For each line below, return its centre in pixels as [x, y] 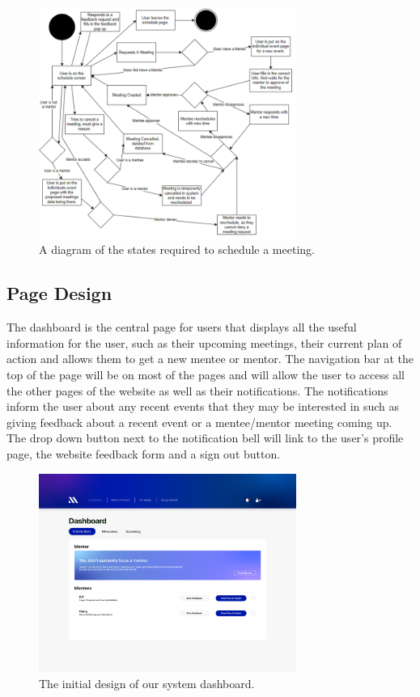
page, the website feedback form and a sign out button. [144, 453]
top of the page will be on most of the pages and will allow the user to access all [206, 374]
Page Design [59, 293]
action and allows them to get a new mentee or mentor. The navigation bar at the [210, 359]
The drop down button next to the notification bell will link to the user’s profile [205, 438]
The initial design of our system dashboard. [147, 683]
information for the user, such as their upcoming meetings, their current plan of [204, 342]
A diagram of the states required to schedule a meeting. [177, 249]
